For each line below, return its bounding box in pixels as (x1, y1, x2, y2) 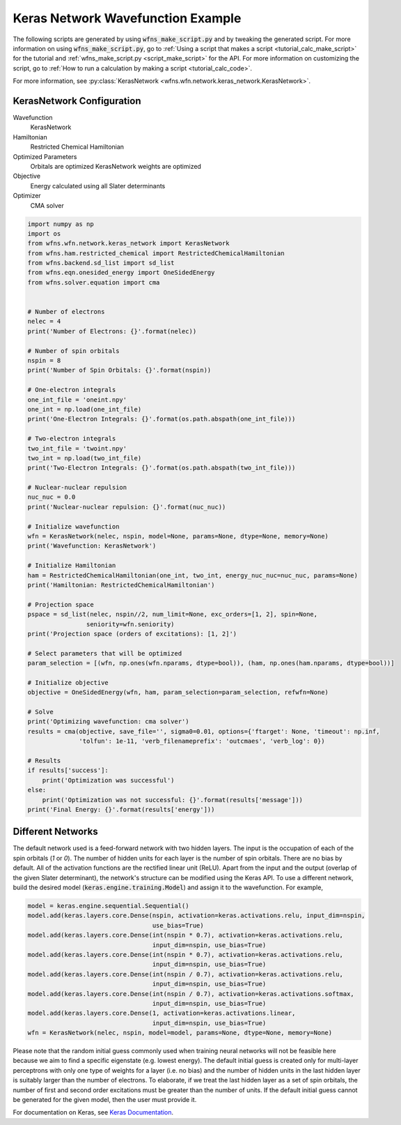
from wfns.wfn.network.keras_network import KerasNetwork (27, 239, 230, 248)
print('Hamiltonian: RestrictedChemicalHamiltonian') (27, 581, 215, 589)
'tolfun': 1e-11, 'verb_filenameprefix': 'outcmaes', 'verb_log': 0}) (79, 737, 325, 746)
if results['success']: (27, 767, 109, 774)
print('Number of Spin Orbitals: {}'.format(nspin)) (27, 366, 212, 375)
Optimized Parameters (13, 152, 77, 160)
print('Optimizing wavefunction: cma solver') (27, 718, 189, 725)
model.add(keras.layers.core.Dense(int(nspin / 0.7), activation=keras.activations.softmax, (27, 990, 354, 997)
